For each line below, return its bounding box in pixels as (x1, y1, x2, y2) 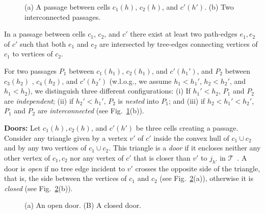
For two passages (4, 65, 57, 76)
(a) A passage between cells (24, 2, 111, 12)
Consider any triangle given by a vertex (4, 132, 127, 143)
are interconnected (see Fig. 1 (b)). (37, 105, 144, 116)
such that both (20, 38, 66, 49)
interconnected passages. (24, 11, 101, 22)
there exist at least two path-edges (130, 28, 237, 39)
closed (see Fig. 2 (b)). (4, 182, 73, 193)
